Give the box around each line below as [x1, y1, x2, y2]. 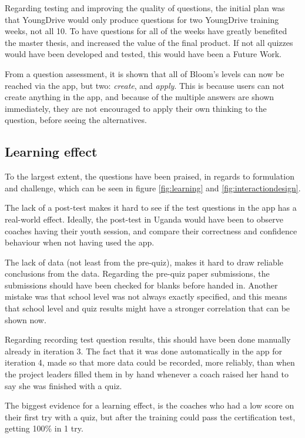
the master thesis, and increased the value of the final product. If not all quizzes [5, 36, 293, 48]
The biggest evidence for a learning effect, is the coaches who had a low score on [5, 399, 294, 412]
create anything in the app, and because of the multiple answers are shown [5, 91, 274, 103]
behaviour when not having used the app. [5, 236, 155, 248]
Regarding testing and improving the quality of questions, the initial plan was [5, 2, 285, 14]
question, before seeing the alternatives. [5, 114, 147, 126]
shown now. [5, 313, 46, 326]
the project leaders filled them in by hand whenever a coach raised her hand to [5, 368, 289, 380]
